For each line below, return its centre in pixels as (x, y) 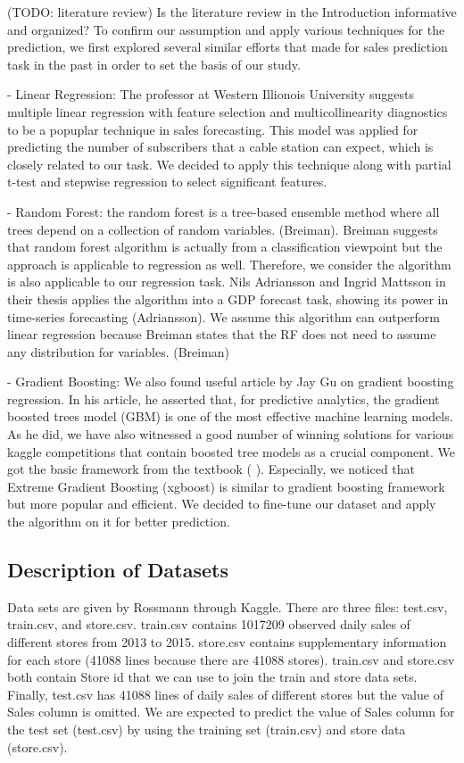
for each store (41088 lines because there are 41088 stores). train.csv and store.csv (231, 659)
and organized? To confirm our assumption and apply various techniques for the (226, 29)
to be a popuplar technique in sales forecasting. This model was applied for (213, 129)
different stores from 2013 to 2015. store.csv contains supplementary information (227, 642)
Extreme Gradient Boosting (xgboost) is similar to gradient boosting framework (226, 486)
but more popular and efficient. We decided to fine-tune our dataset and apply (222, 504)
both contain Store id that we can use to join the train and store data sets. (212, 677)
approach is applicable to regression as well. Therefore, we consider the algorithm (229, 264)
